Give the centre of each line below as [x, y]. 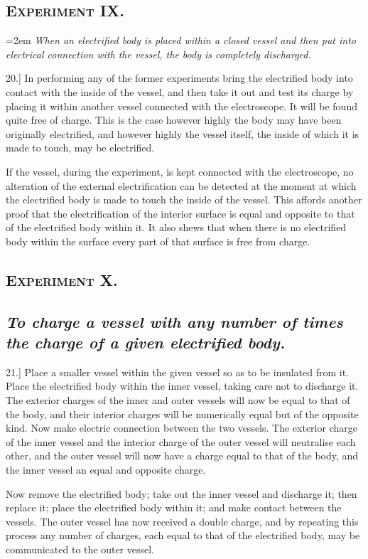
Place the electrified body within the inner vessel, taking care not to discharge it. [182, 386]
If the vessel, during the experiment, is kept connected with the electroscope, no [180, 171]
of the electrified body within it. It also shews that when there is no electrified [176, 227]
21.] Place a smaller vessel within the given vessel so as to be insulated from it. [178, 372]
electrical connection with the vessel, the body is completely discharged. [158, 54]
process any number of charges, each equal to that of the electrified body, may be [183, 535]
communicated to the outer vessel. [80, 549]
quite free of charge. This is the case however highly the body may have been [174, 120]
